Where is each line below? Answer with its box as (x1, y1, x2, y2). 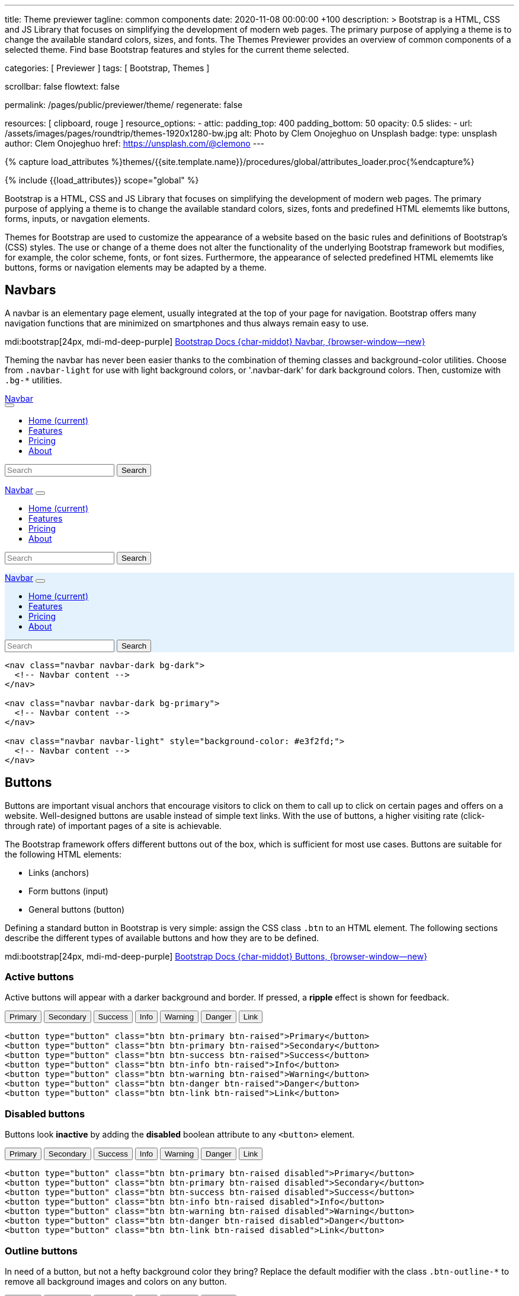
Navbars (5, 282, 56, 298)
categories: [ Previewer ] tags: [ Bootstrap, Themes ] (5, 63, 210, 73)
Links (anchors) (28, 867, 89, 878)
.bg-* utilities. (5, 374, 62, 385)
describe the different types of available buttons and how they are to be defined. (5, 932, 319, 943)
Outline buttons (5, 1244, 78, 1257)
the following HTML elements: (5, 849, 121, 859)
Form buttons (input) (28, 885, 108, 896)
